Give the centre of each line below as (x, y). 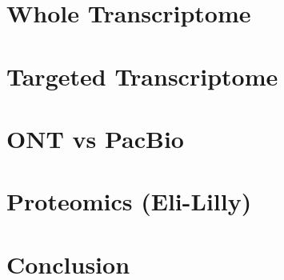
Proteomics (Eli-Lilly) (129, 201)
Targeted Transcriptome (142, 76)
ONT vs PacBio (95, 138)
